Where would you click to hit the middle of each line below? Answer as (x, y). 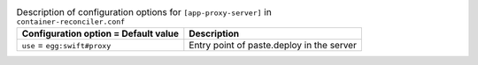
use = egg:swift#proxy (66, 46)
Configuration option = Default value (100, 33)
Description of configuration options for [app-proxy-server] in (144, 12)
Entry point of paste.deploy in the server (273, 46)
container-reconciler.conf (71, 22)
